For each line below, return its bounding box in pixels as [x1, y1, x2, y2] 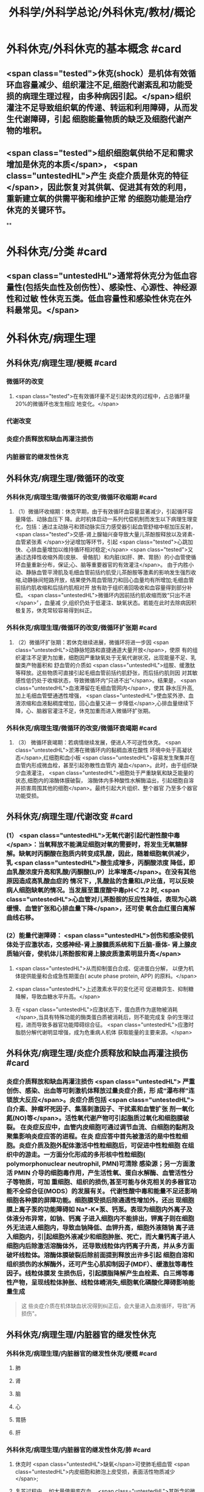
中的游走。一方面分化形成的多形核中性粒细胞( [12, 1150, 146, 1158]
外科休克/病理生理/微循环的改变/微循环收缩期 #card [6, 492, 157, 501]
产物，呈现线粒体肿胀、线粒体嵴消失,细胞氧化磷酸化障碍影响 [12, 1278, 189, 1286]
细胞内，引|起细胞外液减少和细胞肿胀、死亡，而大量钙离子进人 [12, 1232, 195, 1241]
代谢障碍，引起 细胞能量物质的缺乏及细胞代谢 [14, 114, 184, 124]
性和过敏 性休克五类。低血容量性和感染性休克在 [6, 293, 184, 304]
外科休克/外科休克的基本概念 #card [6, 42, 182, 56]
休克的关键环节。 [6, 205, 70, 215]
